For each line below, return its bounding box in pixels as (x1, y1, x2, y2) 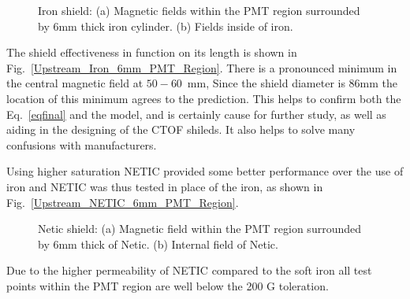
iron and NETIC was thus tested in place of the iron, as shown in (6, 178, 323, 194)
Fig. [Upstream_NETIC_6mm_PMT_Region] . (6, 194, 239, 210)
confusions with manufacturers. (6, 136, 157, 153)
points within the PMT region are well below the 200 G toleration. (6, 277, 329, 293)
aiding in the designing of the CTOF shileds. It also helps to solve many (6, 121, 356, 138)
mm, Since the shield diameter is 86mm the (187, 75, 398, 91)
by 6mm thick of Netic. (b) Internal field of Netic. (38, 235, 278, 252)
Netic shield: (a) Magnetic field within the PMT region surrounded (38, 220, 362, 237)
